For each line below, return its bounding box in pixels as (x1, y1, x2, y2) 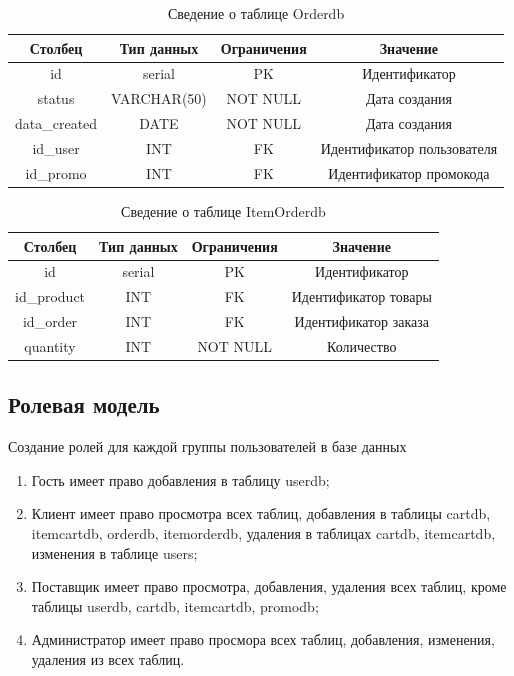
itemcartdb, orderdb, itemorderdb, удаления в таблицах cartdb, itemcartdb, (31, 522, 496, 543)
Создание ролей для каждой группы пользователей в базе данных (8, 436, 407, 457)
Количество (327, 335, 397, 356)
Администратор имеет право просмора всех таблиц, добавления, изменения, (31, 629, 495, 650)
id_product (15, 286, 86, 307)
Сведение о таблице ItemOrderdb (121, 200, 326, 221)
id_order (22, 311, 78, 332)
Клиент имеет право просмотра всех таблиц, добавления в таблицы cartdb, (31, 503, 491, 524)
